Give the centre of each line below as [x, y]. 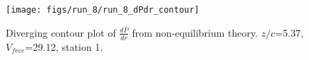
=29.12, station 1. [64, 46]
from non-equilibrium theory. [195, 32]
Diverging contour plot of [61, 32]
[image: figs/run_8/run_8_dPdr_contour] [103, 10]
